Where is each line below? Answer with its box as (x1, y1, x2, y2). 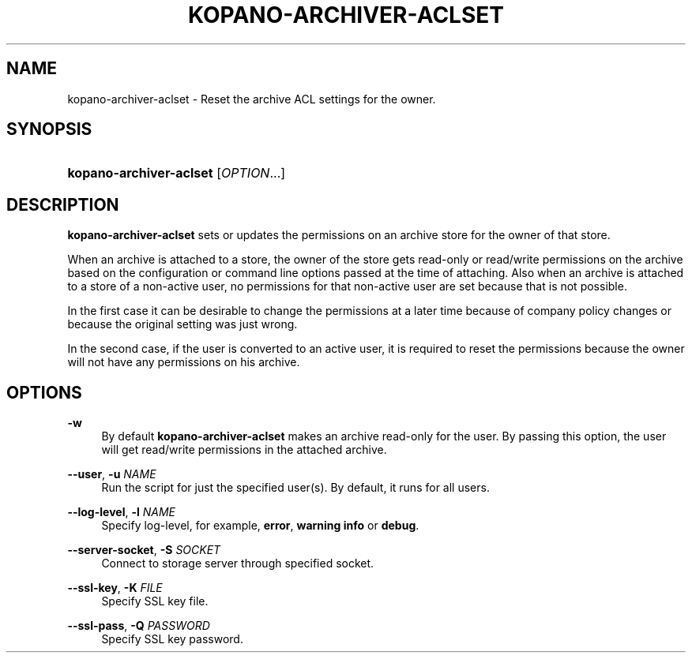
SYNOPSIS (6, 119, 92, 140)
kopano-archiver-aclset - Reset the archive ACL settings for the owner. (67, 92, 436, 106)
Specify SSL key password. (101, 632, 243, 646)
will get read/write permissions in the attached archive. (101, 443, 387, 457)
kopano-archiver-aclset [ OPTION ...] (67, 165, 286, 182)
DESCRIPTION (6, 194, 119, 215)
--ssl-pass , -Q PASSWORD (67, 619, 210, 633)
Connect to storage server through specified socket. (101, 556, 374, 571)
